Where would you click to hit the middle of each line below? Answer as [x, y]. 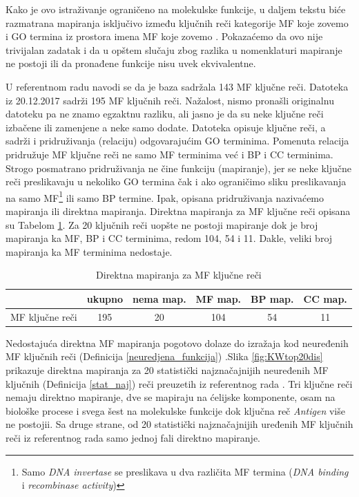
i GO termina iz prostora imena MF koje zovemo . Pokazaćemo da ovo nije [164, 36]
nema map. [159, 298]
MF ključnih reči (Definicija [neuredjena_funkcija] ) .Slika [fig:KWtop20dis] [164, 356]
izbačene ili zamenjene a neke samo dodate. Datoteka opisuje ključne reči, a [166, 127]
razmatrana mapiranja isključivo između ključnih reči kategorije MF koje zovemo [177, 22]
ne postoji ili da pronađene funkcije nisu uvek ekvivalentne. [131, 63]
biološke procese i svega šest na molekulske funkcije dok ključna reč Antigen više [175, 410]
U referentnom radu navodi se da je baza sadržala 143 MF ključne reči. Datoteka [177, 86]
